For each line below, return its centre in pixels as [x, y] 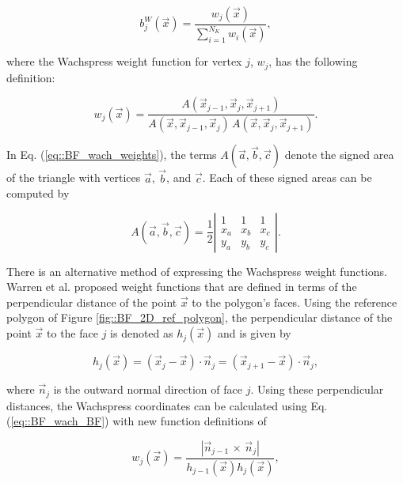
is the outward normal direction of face [148, 389]
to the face [72, 333]
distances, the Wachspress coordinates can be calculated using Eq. [167, 405]
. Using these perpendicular [317, 389]
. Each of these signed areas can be [287, 177]
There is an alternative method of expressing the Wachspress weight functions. [197, 271]
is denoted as [142, 333]
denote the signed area [339, 155]
